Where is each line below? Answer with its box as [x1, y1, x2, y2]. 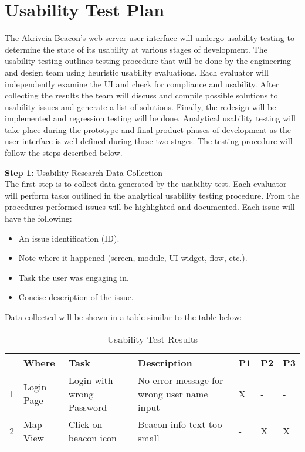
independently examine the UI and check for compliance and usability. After [5, 77, 279, 90]
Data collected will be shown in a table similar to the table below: [5, 311, 242, 322]
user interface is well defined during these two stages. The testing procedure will [5, 135, 293, 147]
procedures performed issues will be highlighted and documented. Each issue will [5, 200, 295, 213]
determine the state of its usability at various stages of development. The [5, 43, 267, 55]
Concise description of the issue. [18, 291, 134, 303]
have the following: [5, 212, 72, 225]
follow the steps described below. [5, 147, 123, 159]
